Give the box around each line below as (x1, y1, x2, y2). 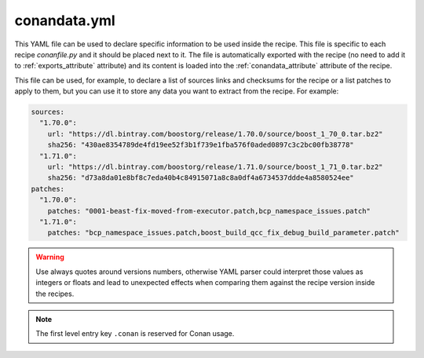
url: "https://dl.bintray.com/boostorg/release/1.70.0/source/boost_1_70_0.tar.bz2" (47, 130, 384, 138)
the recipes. (35, 289, 75, 298)
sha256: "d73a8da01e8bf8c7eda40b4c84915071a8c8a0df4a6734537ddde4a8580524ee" (47, 174, 355, 182)
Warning (35, 252, 64, 262)
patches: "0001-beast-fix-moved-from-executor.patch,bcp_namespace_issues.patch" (47, 206, 371, 215)
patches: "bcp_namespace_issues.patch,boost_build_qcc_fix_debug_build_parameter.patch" (47, 228, 400, 237)
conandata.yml (14, 12, 115, 29)
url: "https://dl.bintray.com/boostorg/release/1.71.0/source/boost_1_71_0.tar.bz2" (47, 163, 384, 172)
